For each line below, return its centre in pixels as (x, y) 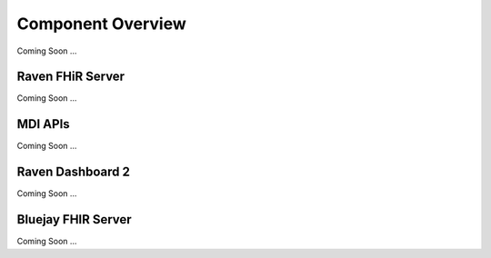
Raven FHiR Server (71, 77)
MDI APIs (43, 124)
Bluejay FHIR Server (74, 219)
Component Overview (101, 24)
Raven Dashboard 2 (74, 172)
